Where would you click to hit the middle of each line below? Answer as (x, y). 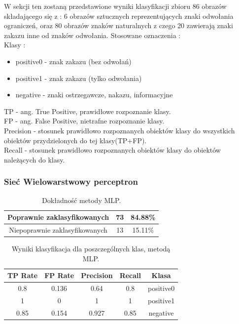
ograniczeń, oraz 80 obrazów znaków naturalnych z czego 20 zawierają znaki (119, 25)
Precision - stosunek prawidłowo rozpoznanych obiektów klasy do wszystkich (119, 130)
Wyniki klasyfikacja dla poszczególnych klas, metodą (91, 249)
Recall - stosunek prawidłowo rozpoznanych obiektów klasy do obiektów (112, 150)
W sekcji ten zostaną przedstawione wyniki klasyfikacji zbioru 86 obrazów (115, 6)
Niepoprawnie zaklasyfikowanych (58, 229)
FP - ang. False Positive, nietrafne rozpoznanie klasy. (84, 121)
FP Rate (59, 275)
